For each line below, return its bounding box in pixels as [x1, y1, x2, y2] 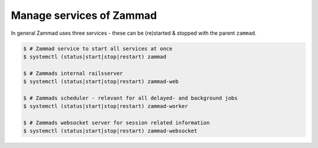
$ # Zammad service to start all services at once [23, 45, 173, 52]
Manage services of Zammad [11, 9, 157, 22]
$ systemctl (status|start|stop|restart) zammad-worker [23, 103, 188, 110]
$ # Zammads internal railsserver [23, 70, 123, 77]
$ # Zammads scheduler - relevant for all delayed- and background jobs [23, 94, 238, 101]
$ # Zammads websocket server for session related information [23, 120, 210, 126]
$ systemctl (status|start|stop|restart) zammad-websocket [23, 127, 197, 134]
